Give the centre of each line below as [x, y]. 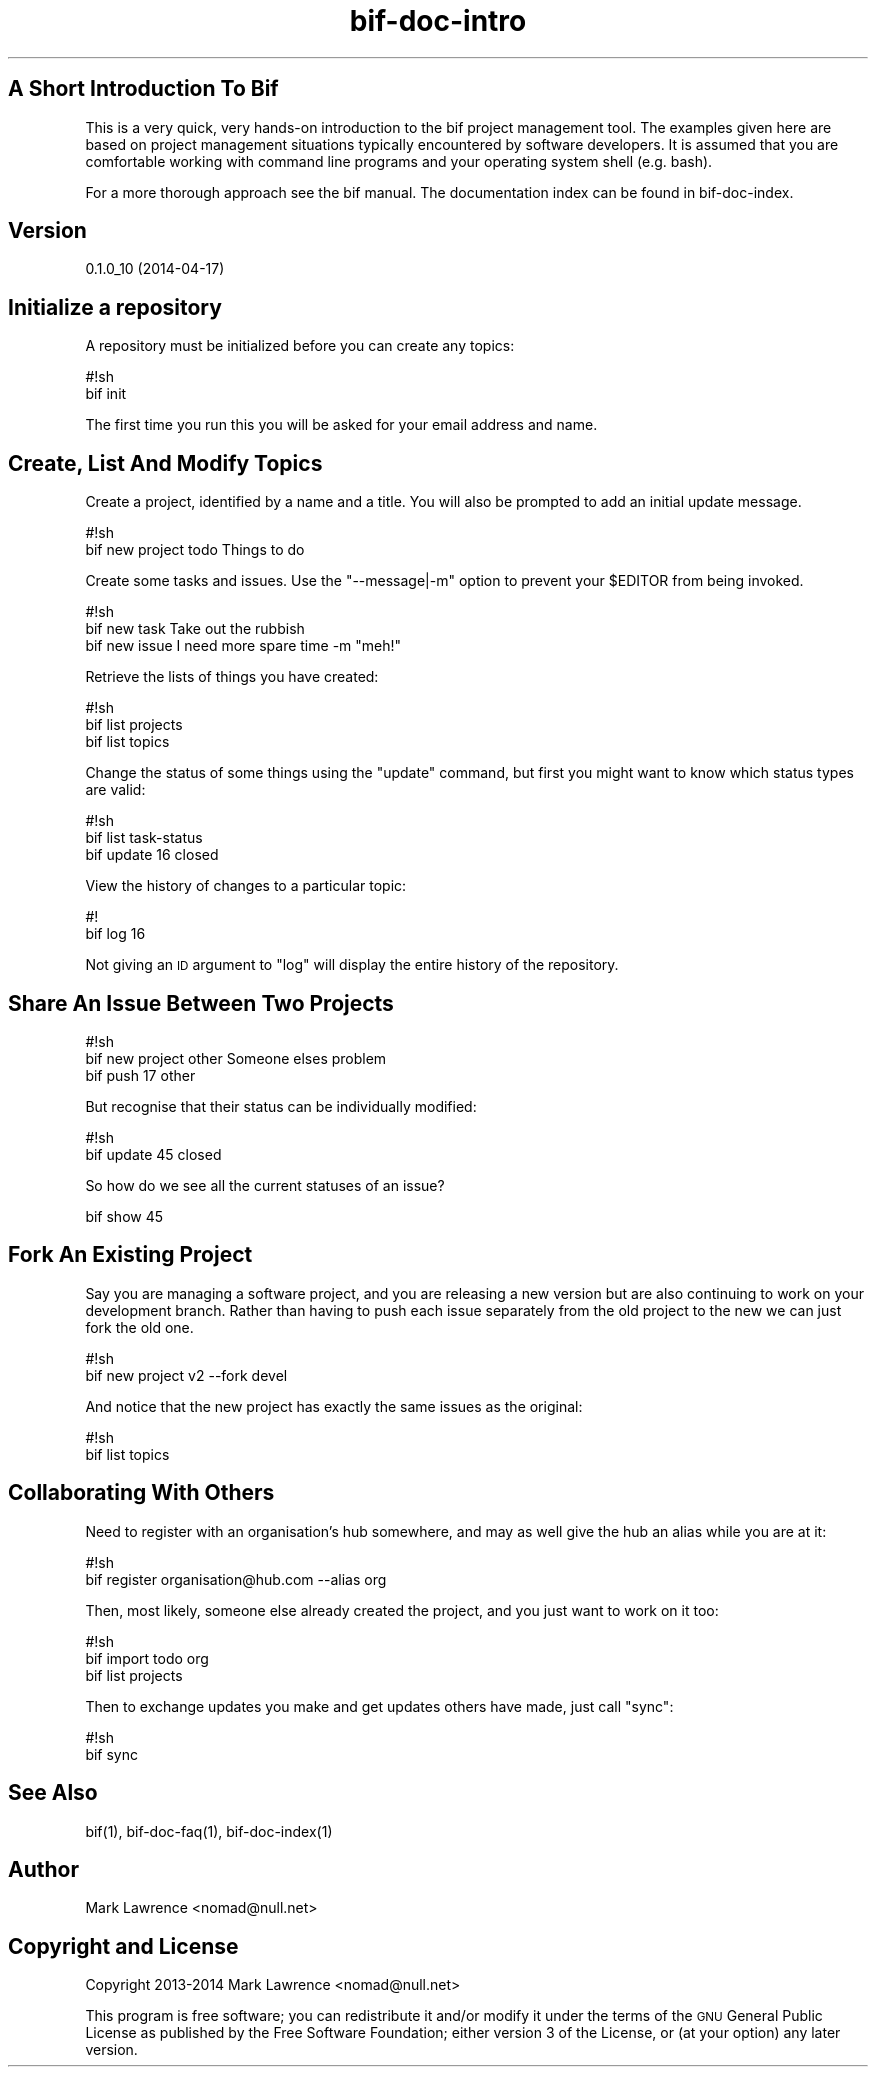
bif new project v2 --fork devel [186, 1375]
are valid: [115, 790]
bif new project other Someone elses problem [236, 1058]
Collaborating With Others [141, 1493]
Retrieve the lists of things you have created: [232, 677]
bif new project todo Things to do [195, 550]
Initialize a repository [115, 307]
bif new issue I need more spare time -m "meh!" [243, 646]
